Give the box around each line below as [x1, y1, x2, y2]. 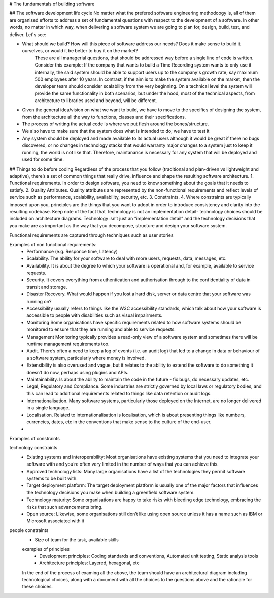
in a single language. [26, 405, 70, 411]
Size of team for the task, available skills [35, 537, 119, 543]
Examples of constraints [9, 436, 60, 442]
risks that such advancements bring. [26, 504, 103, 510]
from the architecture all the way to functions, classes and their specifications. [22, 114, 186, 120]
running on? [26, 298, 52, 304]
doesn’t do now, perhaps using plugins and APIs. [26, 369, 129, 375]
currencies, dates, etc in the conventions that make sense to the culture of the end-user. [26, 419, 212, 425]
